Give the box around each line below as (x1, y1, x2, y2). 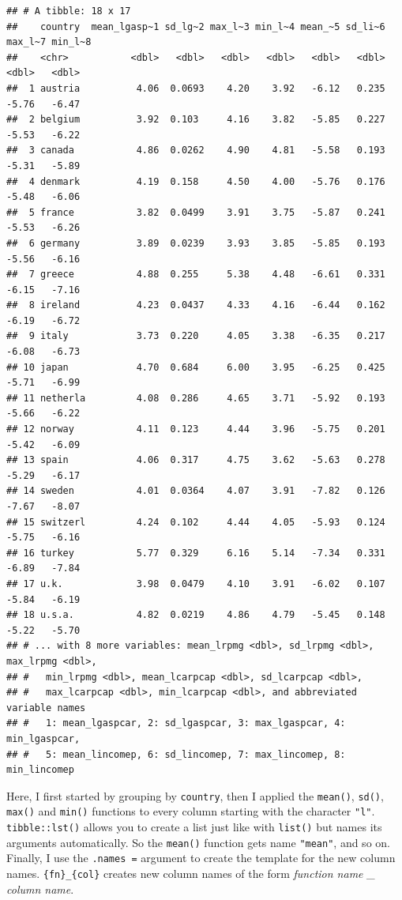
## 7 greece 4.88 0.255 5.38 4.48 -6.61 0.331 (6, 269, 385, 281)
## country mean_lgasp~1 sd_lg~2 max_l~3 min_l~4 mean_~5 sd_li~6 (6, 21, 385, 32)
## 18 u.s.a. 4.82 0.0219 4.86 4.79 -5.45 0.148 (6, 609, 385, 621)
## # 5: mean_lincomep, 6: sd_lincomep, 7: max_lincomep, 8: (6, 748, 346, 760)
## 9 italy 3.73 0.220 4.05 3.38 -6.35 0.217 (6, 330, 385, 342)
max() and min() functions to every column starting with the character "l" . (6, 803, 375, 819)
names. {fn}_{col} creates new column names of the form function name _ (6, 864, 375, 881)
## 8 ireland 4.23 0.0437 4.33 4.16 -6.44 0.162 (6, 299, 385, 311)
